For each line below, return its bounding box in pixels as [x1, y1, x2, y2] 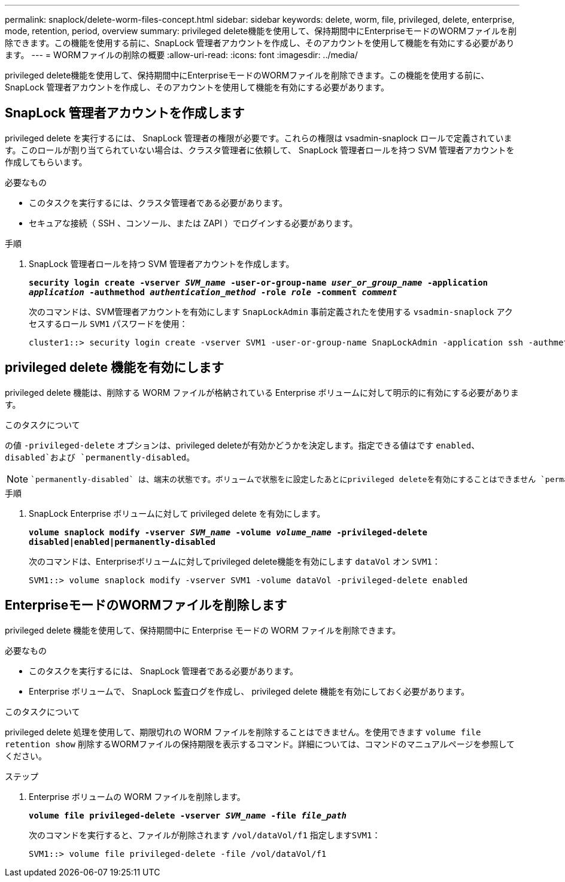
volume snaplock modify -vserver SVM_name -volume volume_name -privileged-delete [29, 527, 427, 537]
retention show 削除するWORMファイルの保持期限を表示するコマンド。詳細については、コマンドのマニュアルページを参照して [5, 738, 515, 749]
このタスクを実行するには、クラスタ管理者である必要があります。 [29, 197, 288, 208]
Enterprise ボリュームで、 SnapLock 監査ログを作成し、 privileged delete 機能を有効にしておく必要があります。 [29, 686, 470, 696]
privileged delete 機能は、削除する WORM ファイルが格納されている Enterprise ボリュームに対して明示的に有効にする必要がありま [5, 387, 519, 398]
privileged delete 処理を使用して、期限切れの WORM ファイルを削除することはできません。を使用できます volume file [5, 726, 481, 737]
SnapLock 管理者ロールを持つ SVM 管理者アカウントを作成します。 [29, 258, 294, 269]
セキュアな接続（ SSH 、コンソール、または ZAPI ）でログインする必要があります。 [29, 217, 358, 228]
